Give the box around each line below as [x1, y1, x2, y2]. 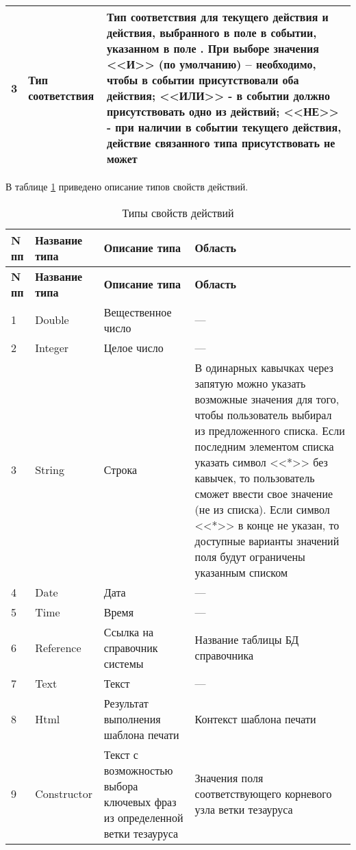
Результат [103, 695, 149, 711]
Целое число [103, 339, 164, 355]
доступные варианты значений [194, 532, 340, 549]
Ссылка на [103, 623, 154, 640]
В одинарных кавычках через [194, 359, 333, 375]
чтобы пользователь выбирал [194, 406, 332, 423]
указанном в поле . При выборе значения [107, 40, 319, 56]
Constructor [35, 786, 92, 802]
